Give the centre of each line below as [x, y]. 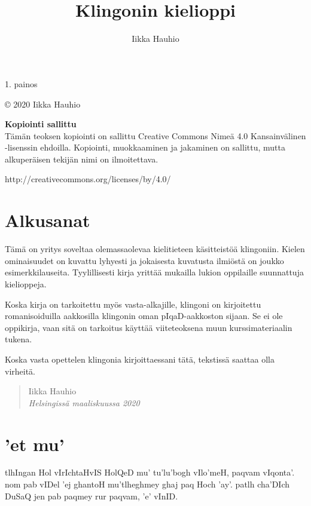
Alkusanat [48, 220]
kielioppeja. [26, 283]
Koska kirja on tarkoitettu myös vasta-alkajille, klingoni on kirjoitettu [133, 304]
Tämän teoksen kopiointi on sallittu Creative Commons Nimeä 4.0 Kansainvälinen [155, 135]
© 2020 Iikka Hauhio [43, 104]
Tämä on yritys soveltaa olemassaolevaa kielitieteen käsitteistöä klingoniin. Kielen [155, 249]
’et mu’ [35, 444]
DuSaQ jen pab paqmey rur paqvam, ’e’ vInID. [92, 496]
